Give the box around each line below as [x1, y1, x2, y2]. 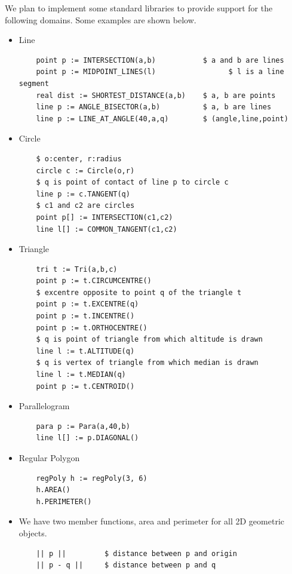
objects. [19, 526, 47, 539]
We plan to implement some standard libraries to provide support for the [5, 2, 273, 14]
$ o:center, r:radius [36, 154, 122, 163]
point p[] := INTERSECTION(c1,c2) [36, 213, 173, 222]
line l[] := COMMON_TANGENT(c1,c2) [36, 225, 177, 234]
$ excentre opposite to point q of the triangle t [36, 288, 242, 297]
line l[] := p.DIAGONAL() [36, 434, 139, 443]
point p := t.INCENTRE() [36, 312, 135, 321]
